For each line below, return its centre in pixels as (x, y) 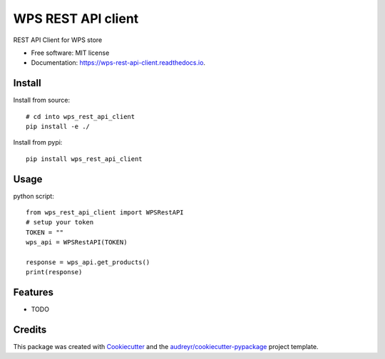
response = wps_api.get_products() (88, 262)
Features (33, 292)
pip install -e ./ (58, 127)
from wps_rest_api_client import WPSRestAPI (105, 213)
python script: (34, 196)
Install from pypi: (38, 142)
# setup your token (60, 222)
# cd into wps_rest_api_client (81, 116)
